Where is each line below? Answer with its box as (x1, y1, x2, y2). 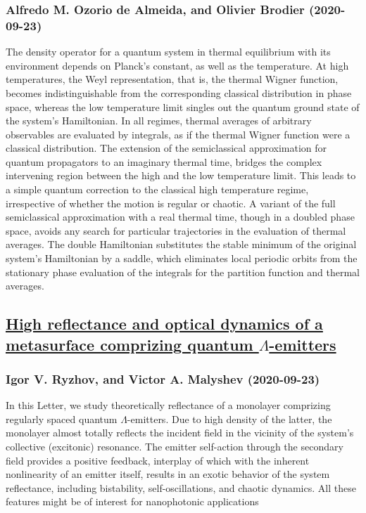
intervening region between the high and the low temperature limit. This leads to (6, 168, 356, 183)
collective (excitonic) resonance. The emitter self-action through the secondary (6, 439, 343, 453)
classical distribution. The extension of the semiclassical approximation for (6, 141, 327, 155)
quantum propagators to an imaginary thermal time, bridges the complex (6, 154, 322, 169)
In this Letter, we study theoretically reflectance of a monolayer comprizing (6, 398, 331, 413)
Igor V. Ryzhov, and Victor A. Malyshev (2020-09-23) (6, 370, 320, 387)
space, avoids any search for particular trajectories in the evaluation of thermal (6, 223, 346, 238)
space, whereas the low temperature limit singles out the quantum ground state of (6, 99, 360, 114)
